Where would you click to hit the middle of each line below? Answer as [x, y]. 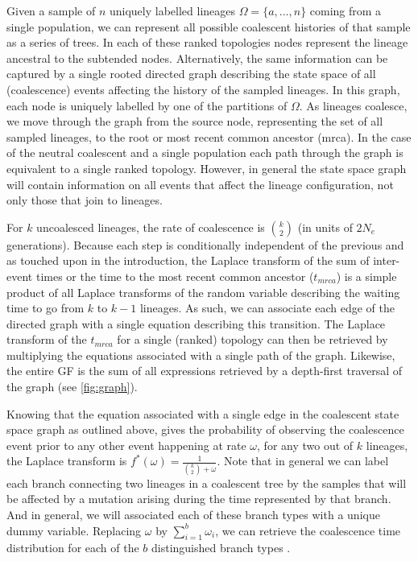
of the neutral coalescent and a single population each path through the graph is [205, 153]
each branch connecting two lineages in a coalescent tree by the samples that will [207, 483]
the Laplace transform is [67, 461]
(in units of [325, 227]
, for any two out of [305, 445]
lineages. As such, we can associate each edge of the [267, 308]
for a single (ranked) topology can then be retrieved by [252, 339]
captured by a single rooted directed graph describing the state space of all [191, 74]
